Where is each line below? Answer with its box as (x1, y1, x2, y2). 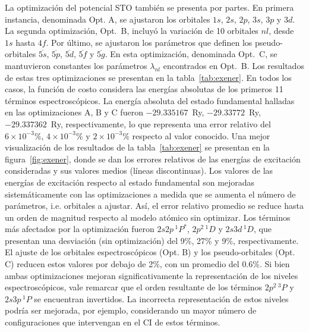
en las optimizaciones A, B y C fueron (5, 106, 143, 118)
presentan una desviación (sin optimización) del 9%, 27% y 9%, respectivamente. (5, 234, 299, 246)
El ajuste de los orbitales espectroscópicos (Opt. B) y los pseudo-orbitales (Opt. (5, 246, 295, 258)
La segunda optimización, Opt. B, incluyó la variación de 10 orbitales (5, 24, 258, 37)
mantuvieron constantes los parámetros (5, 59, 147, 71)
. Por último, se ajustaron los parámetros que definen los (46, 36, 253, 48)
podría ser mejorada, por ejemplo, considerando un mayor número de (5, 304, 257, 317)
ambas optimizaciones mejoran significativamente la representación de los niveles (5, 269, 298, 281)
